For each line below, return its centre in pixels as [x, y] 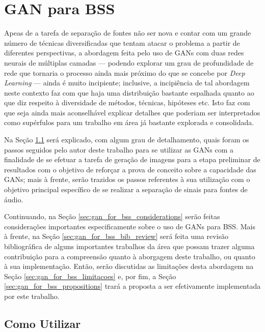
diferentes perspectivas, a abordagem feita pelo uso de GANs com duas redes [124, 53]
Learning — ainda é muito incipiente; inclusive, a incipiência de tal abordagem [127, 83]
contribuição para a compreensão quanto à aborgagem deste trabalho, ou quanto [130, 256]
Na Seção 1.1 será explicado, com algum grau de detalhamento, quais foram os [127, 140]
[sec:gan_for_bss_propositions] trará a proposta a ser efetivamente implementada [132, 286]
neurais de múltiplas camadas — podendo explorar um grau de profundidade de [129, 62]
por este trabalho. [32, 296]
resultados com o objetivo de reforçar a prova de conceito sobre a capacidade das [130, 169]
